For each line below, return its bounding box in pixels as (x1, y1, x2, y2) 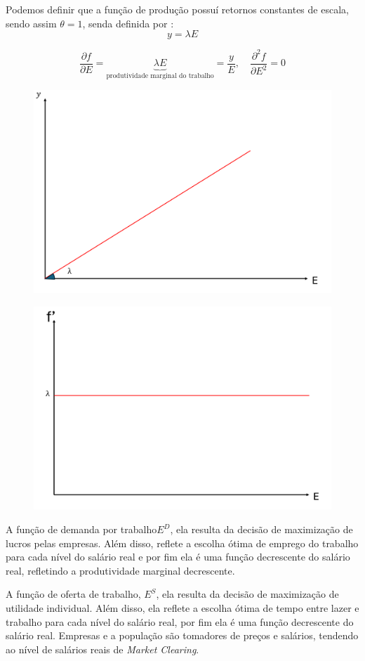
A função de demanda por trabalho (6, 522, 157, 537)
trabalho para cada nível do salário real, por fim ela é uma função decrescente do (6, 614, 354, 629)
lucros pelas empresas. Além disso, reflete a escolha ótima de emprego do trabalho (6, 535, 359, 550)
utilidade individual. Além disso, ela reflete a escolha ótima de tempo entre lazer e (6, 601, 359, 615)
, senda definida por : (82, 15, 174, 30)
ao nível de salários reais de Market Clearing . (6, 641, 199, 656)
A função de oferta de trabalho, (6, 587, 141, 601)
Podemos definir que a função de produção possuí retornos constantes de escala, (6, 2, 349, 16)
